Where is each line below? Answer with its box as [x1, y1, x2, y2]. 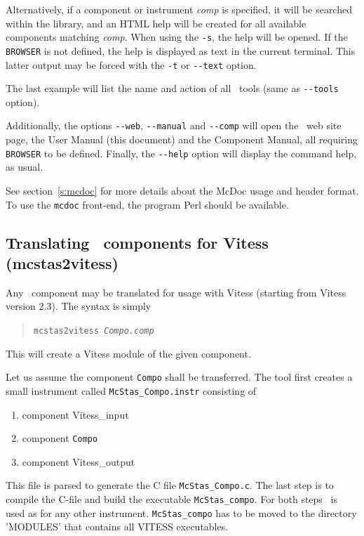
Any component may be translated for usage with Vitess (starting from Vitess [6, 285, 346, 299]
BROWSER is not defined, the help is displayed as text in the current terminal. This [6, 43, 356, 58]
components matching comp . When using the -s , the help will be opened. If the [6, 30, 348, 44]
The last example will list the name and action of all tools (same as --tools [6, 81, 339, 96]
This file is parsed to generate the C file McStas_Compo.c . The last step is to [6, 478, 334, 492]
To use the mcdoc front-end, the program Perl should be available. [6, 197, 289, 211]
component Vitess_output [22, 454, 135, 469]
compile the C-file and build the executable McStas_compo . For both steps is [6, 492, 337, 506]
